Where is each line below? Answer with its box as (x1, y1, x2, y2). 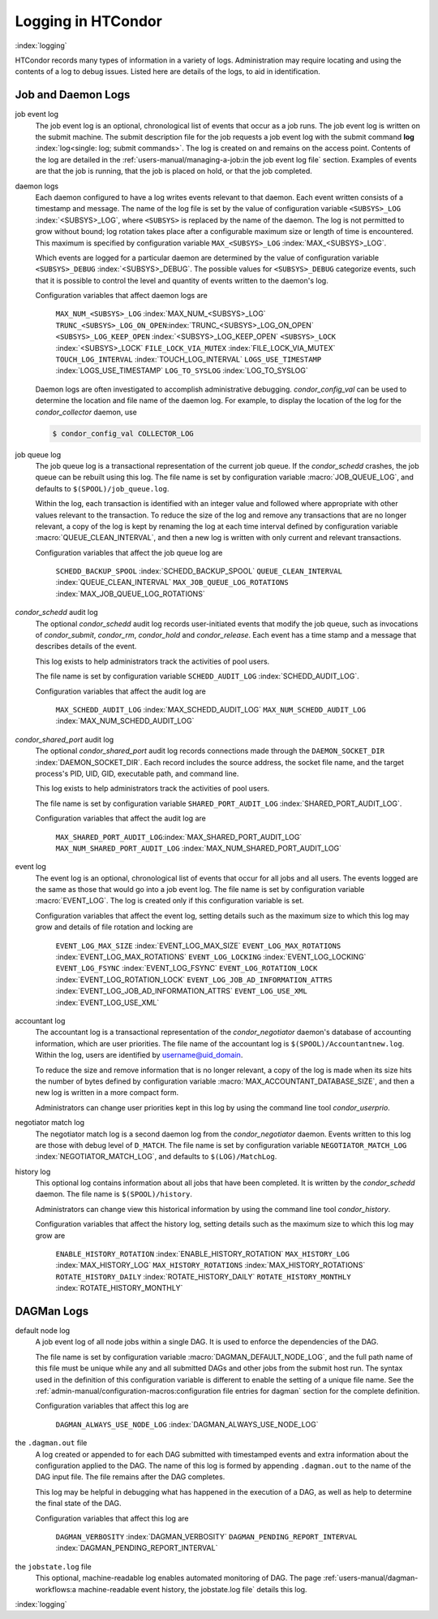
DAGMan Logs (15, 1305, 89, 1318)
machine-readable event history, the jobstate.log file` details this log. (78, 1584, 307, 1594)
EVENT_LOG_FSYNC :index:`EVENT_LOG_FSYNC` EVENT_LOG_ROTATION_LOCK (55, 963, 318, 973)
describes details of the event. (35, 642, 137, 651)
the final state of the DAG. (35, 1499, 122, 1509)
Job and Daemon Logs (15, 88, 131, 102)
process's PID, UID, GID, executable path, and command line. (35, 768, 239, 778)
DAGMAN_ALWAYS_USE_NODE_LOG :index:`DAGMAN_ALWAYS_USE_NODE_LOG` (55, 1419, 319, 1429)
